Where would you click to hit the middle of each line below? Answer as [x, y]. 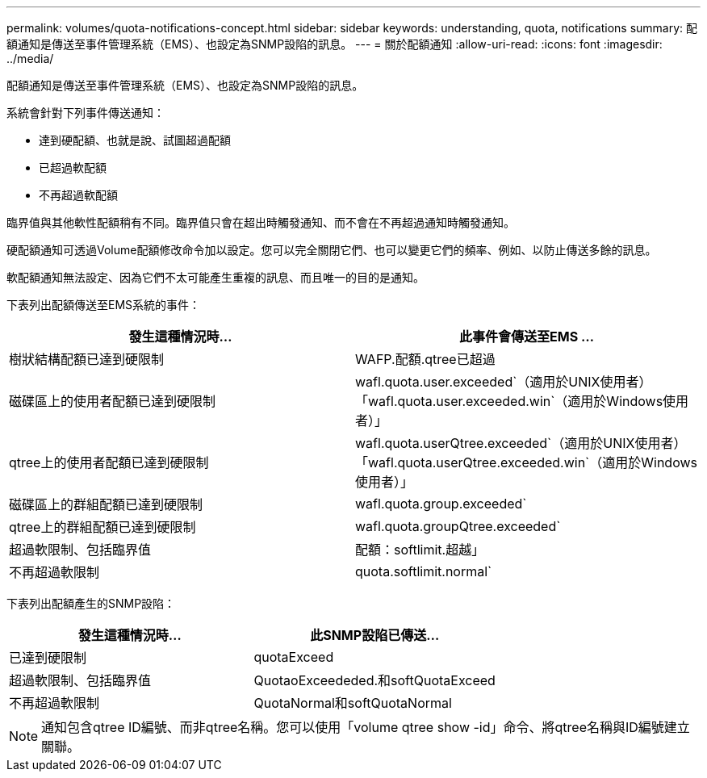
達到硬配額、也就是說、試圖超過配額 [135, 140]
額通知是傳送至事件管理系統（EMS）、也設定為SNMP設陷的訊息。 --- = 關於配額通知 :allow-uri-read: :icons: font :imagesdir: [335, 44]
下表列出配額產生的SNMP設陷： [91, 603]
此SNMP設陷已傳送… [375, 635]
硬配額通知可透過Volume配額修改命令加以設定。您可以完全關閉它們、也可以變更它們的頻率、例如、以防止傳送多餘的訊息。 [332, 250]
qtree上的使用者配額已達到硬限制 [109, 462]
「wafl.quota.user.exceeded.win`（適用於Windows [509, 401]
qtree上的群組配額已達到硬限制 [102, 527]
